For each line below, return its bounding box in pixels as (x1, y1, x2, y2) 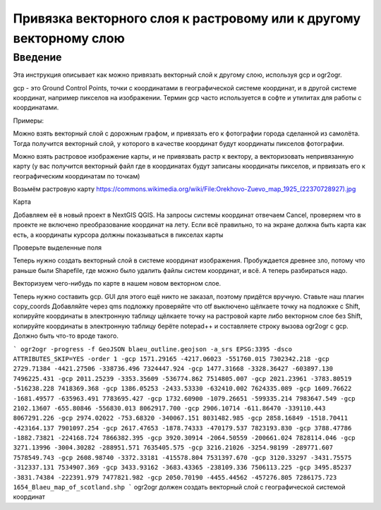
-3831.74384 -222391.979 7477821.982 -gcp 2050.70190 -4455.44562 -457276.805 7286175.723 (13, 473, 337, 481)
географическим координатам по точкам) (13, 171, 140, 180)
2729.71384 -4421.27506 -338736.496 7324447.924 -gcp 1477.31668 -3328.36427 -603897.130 (13, 365, 333, 373)
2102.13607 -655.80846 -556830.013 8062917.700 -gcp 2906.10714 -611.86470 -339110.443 (13, 404, 326, 412)
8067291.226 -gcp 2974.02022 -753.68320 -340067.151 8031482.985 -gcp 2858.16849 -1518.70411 (13, 414, 349, 423)
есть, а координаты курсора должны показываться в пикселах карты (13, 230, 224, 239)
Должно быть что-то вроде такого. (13, 332, 119, 340)
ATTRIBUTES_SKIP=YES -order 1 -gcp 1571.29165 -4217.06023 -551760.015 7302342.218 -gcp (13, 355, 329, 363)
